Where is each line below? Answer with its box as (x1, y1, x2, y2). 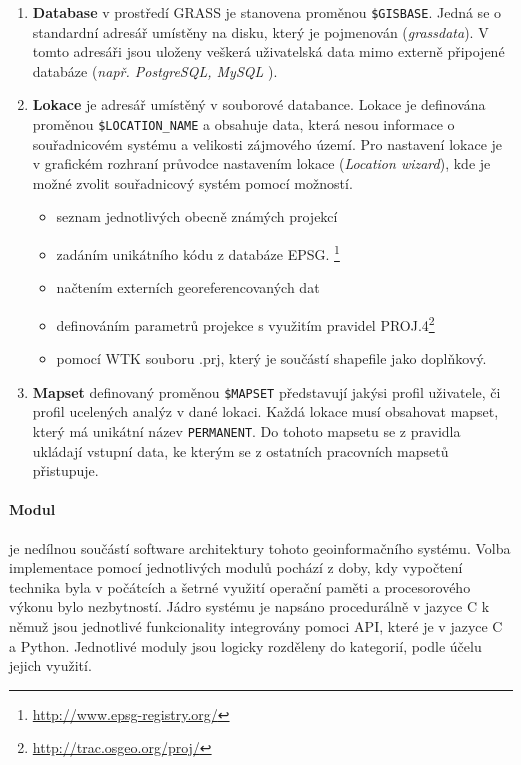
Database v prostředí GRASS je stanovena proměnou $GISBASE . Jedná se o (32, 2, 502, 22)
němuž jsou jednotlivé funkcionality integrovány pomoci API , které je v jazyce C (9, 616, 503, 637)
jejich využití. (9, 655, 92, 676)
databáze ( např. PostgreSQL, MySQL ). (32, 60, 278, 81)
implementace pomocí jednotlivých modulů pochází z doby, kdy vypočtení (9, 557, 463, 578)
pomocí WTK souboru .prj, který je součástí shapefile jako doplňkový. (56, 348, 487, 369)
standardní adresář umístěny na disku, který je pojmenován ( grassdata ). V (32, 21, 489, 42)
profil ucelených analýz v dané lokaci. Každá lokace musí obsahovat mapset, (32, 401, 499, 422)
